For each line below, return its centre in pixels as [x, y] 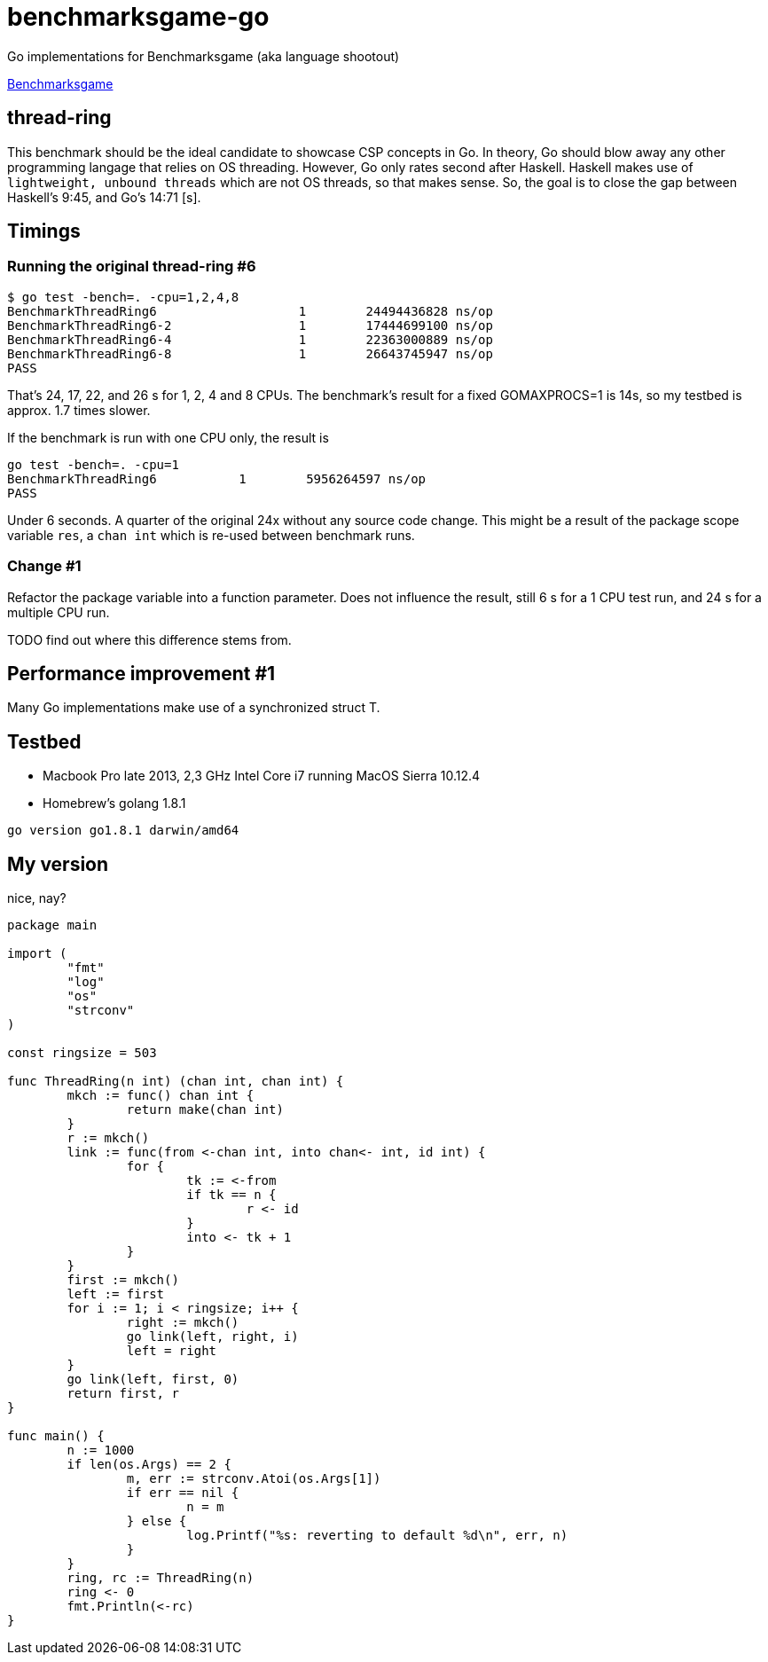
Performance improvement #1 [141, 673]
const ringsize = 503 [82, 1053]
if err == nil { [183, 1493]
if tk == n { [231, 1195]
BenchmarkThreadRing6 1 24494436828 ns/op [250, 311]
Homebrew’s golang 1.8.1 [114, 804]
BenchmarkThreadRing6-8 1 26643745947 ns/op [250, 353]
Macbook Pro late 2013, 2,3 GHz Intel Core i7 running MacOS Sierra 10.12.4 [262, 776]
